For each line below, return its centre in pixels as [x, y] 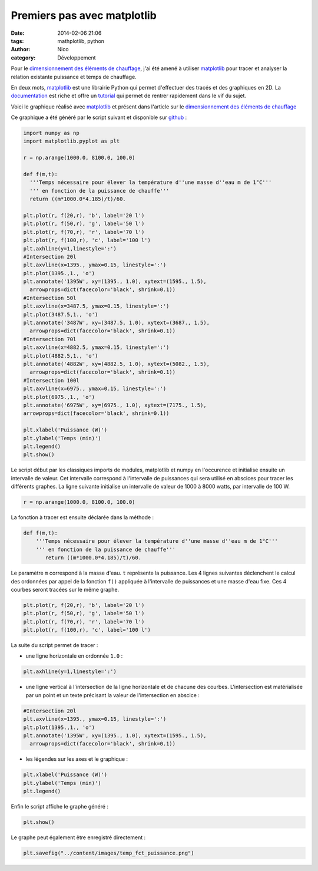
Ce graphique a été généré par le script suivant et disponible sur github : [99, 117]
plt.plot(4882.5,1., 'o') [61, 356]
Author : [21, 50]
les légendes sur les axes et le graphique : [77, 759]
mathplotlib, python [81, 41]
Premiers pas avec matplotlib [84, 15]
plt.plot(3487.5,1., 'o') [61, 314]
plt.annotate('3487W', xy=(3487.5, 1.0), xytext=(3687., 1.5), [117, 323]
